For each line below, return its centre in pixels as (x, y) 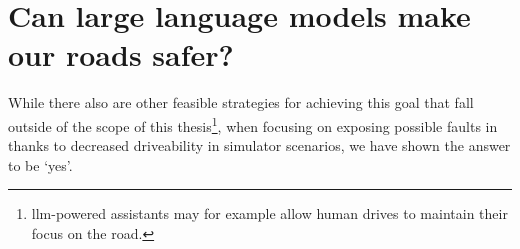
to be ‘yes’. (40, 164)
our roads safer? (121, 54)
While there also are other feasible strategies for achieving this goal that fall (241, 102)
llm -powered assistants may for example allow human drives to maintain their (269, 213)
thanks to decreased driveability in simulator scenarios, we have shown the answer (259, 145)
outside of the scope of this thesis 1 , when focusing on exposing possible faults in (253, 124)
